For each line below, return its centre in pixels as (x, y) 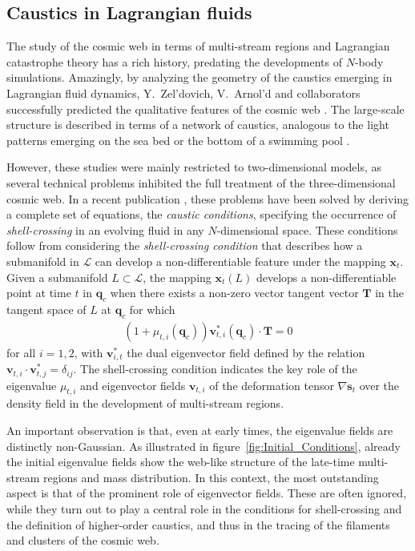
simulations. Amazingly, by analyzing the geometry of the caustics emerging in (199, 77)
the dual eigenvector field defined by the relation (246, 352)
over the (379, 385)
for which (152, 309)
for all (21, 352)
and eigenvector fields (133, 385)
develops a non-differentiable (326, 277)
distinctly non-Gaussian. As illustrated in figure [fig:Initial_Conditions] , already (203, 446)
